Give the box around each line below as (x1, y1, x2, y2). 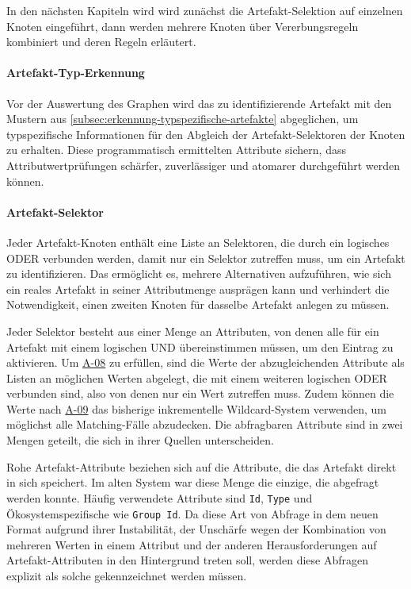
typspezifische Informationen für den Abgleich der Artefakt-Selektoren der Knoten (6, 125, 405, 142)
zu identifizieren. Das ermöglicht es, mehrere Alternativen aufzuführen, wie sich (6, 265, 391, 282)
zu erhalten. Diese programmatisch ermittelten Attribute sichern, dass (6, 141, 346, 158)
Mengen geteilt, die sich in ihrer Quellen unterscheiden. (6, 432, 274, 448)
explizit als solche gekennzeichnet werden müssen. (6, 567, 247, 583)
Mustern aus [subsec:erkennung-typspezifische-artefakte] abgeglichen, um (6, 110, 359, 127)
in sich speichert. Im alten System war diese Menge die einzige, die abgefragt (6, 474, 379, 491)
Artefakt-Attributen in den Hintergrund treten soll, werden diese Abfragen (6, 552, 369, 568)
